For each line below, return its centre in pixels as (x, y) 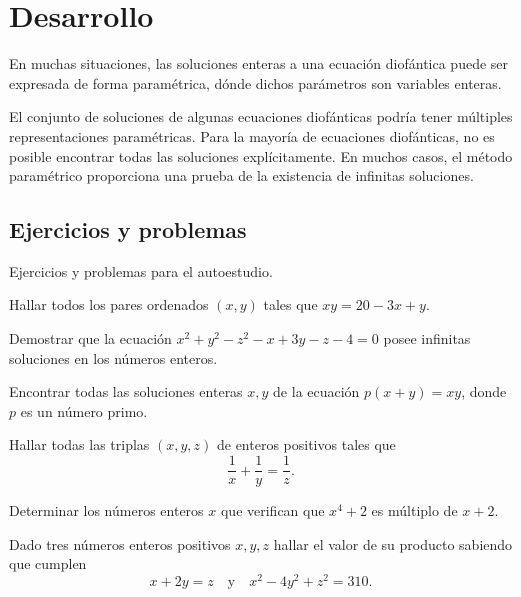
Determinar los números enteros (106, 510)
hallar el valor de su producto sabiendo (393, 543)
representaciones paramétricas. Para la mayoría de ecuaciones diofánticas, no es (252, 135)
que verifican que (272, 510)
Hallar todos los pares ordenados (109, 304)
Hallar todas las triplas (79, 444)
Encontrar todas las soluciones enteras (126, 391)
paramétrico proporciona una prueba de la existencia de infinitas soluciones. (241, 175)
